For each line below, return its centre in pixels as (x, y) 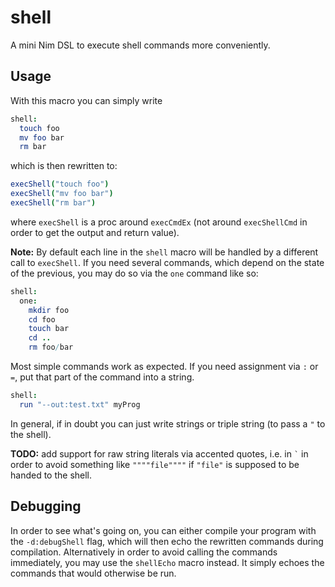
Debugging (46, 506)
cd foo (42, 319)
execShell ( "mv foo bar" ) (62, 194)
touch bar (49, 329)
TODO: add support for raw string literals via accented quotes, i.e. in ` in (159, 453)
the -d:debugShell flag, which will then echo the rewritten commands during (167, 541)
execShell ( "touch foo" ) (60, 184)
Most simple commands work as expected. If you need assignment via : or (164, 366)
